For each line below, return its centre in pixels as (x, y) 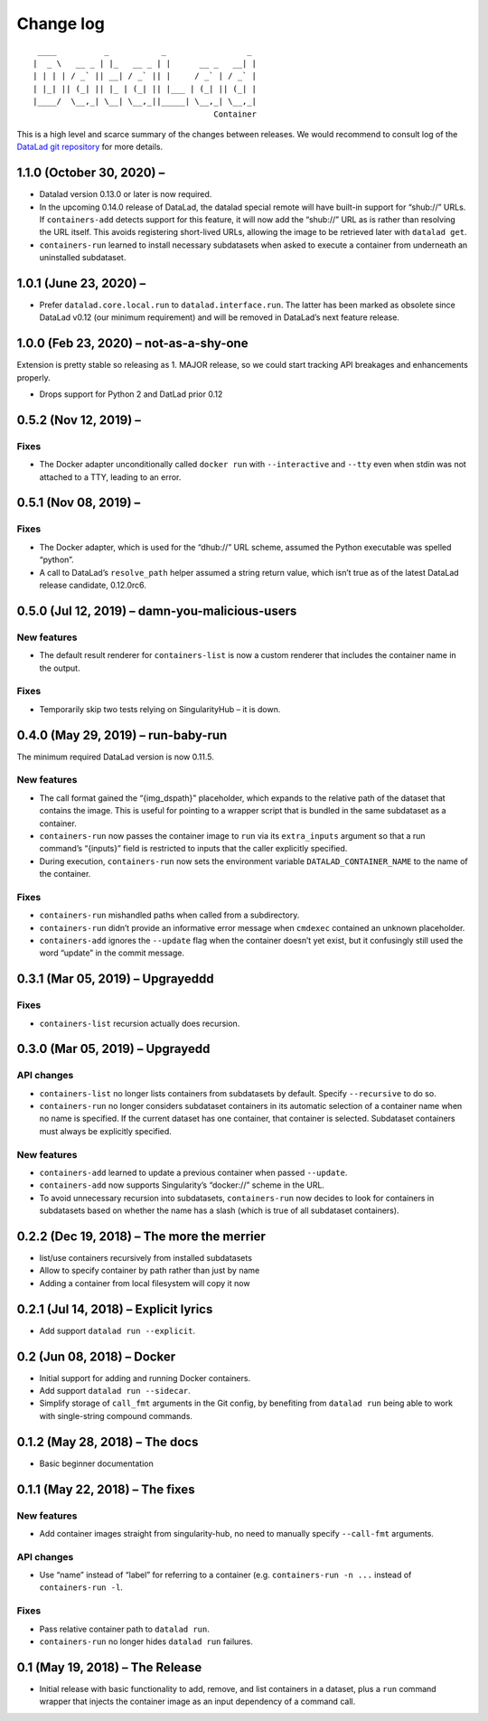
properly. (33, 377)
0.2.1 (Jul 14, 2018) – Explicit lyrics (115, 1309)
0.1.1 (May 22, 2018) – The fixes (106, 1489)
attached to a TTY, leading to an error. (110, 477)
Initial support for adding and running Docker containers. (145, 1378)
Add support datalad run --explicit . (117, 1331)
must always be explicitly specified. (105, 1131)
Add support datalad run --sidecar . (115, 1391)
